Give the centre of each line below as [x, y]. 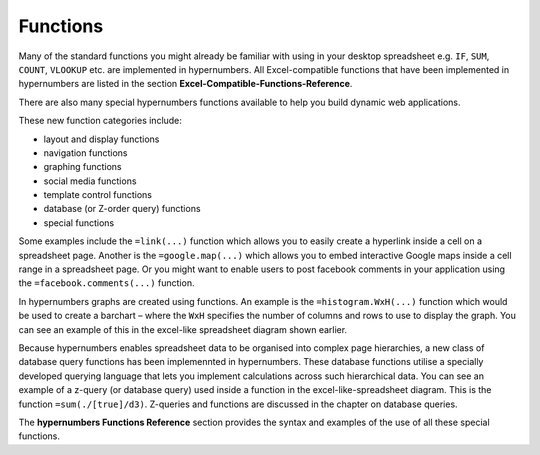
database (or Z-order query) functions [122, 209]
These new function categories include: [100, 121]
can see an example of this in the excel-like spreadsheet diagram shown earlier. [183, 329]
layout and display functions [101, 139]
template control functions [97, 195]
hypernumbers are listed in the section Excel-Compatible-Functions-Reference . [185, 84]
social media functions [90, 181]
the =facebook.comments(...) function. [106, 283]
